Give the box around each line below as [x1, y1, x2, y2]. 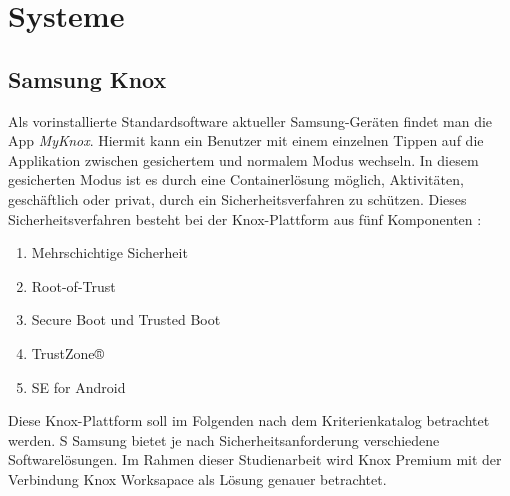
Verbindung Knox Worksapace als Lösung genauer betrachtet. [8, 468, 387, 489]
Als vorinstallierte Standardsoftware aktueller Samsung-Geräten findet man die [8, 110, 493, 131]
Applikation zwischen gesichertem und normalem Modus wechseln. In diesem [8, 149, 479, 170]
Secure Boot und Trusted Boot [31, 309, 221, 330]
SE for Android [31, 376, 126, 397]
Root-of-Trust [31, 275, 116, 296]
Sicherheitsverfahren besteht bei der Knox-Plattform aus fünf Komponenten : [8, 208, 482, 229]
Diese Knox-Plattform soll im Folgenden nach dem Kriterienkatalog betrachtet [8, 410, 490, 431]
